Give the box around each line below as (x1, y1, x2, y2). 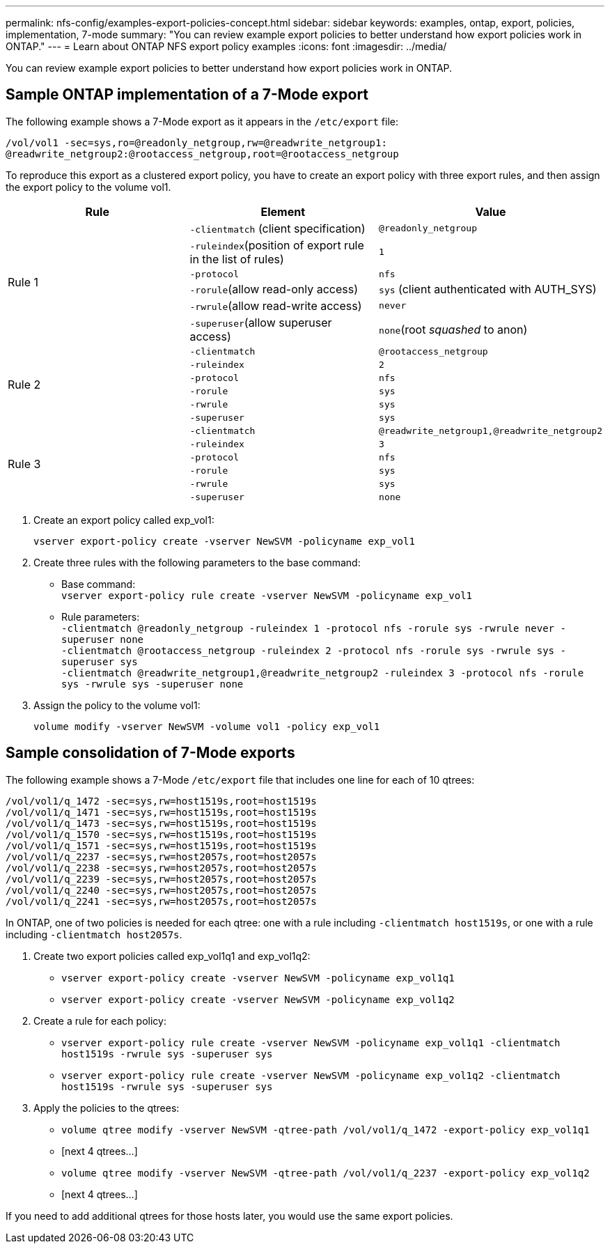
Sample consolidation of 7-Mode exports (6, 744, 295, 762)
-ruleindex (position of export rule (189, 238, 364, 252)
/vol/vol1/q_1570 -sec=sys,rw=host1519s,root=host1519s (6, 828, 317, 840)
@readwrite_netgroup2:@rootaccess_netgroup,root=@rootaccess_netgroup (6, 148, 399, 160)
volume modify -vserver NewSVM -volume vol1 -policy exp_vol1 (33, 720, 380, 732)
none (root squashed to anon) (379, 322, 528, 336)
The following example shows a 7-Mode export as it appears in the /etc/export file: (6, 115, 399, 127)
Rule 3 (8, 456, 41, 471)
